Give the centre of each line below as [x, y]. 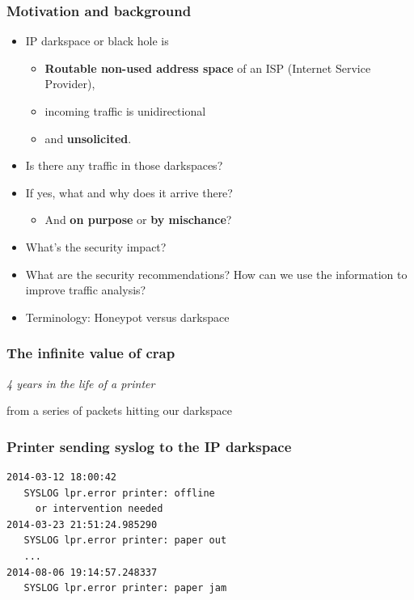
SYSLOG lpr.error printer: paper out [125, 541]
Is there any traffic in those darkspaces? [124, 165]
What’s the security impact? [96, 246]
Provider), [70, 84]
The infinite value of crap [91, 353]
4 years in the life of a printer [81, 383]
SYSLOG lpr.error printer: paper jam [125, 588]
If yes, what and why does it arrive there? [129, 192]
